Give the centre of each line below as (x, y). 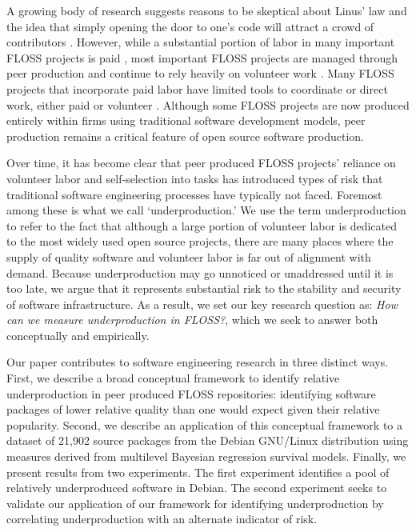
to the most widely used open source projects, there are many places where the (200, 241)
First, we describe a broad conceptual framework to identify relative (173, 378)
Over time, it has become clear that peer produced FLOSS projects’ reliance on (201, 163)
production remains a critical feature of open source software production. (185, 136)
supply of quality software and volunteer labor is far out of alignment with (189, 256)
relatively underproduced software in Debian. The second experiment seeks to (197, 488)
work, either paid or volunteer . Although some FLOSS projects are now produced (208, 104)
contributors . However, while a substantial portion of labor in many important (201, 42)
